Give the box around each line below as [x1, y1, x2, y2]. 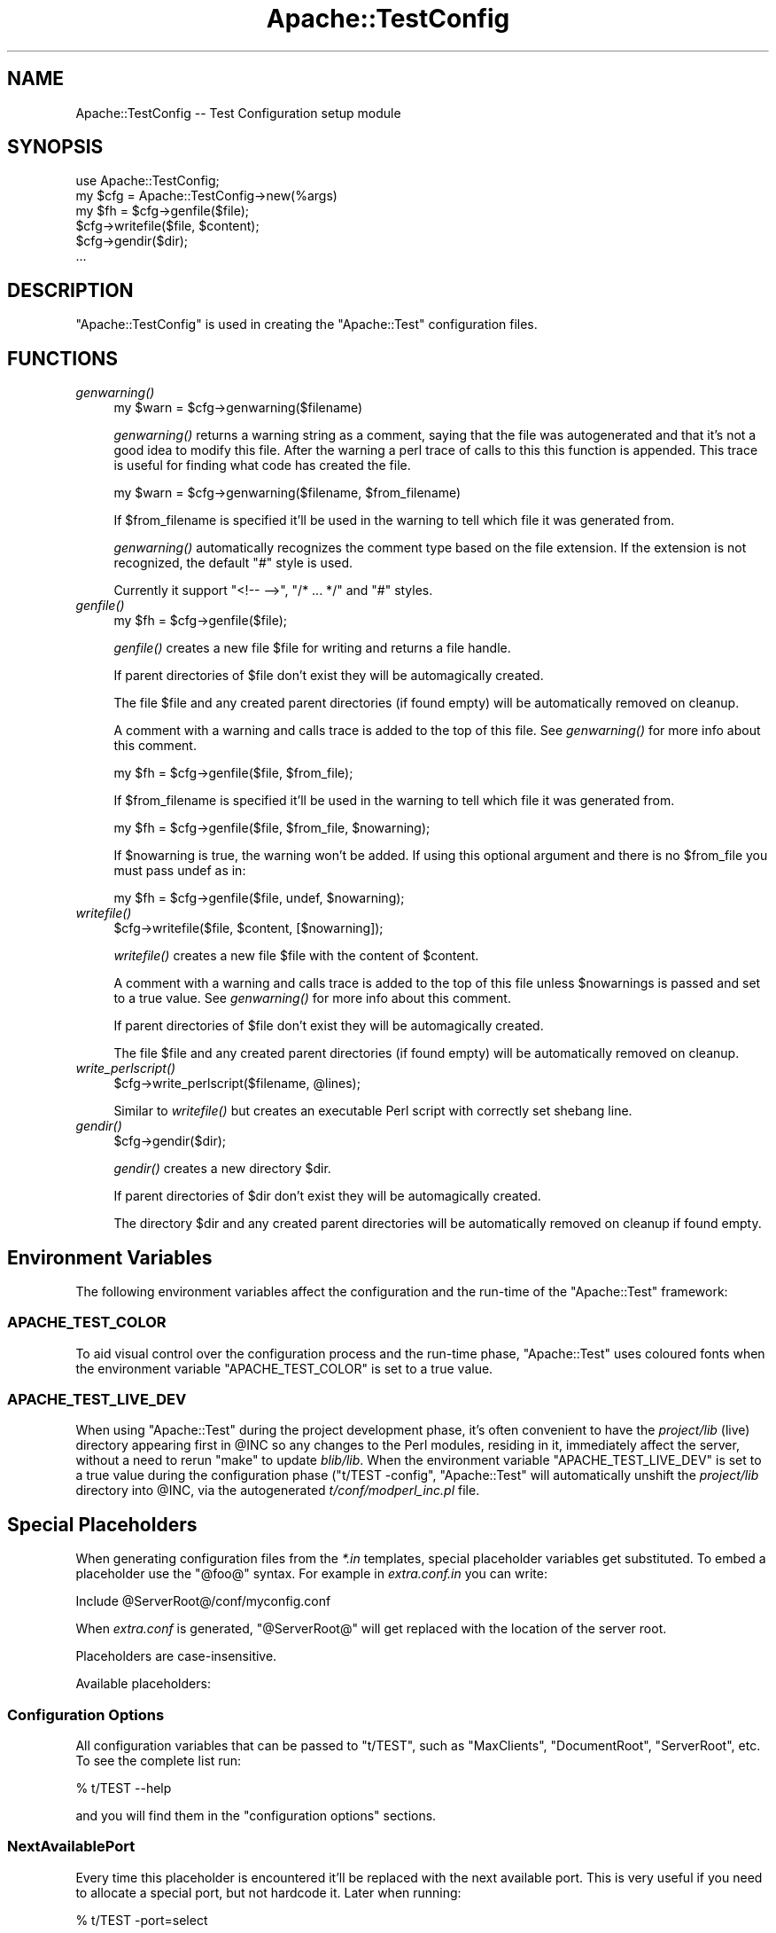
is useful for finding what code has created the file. [113, 458, 411, 473]
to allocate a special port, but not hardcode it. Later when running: [75, 1884, 462, 1900]
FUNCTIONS [7, 347, 119, 370]
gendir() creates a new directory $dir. [113, 1161, 331, 1177]
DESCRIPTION [7, 278, 134, 301]
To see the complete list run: [75, 1753, 242, 1769]
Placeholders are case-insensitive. [75, 1648, 277, 1664]
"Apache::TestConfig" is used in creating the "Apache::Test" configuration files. [75, 317, 538, 333]
